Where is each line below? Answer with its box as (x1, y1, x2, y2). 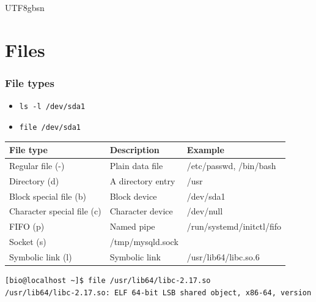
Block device (109, 189, 157, 202)
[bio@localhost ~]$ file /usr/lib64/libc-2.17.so (5, 276, 211, 285)
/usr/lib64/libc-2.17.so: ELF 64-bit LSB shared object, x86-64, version (5, 288, 312, 297)
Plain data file (109, 159, 163, 172)
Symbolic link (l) (9, 250, 72, 263)
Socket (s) (9, 235, 46, 248)
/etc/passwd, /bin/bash (186, 159, 276, 172)
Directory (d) (9, 174, 59, 187)
